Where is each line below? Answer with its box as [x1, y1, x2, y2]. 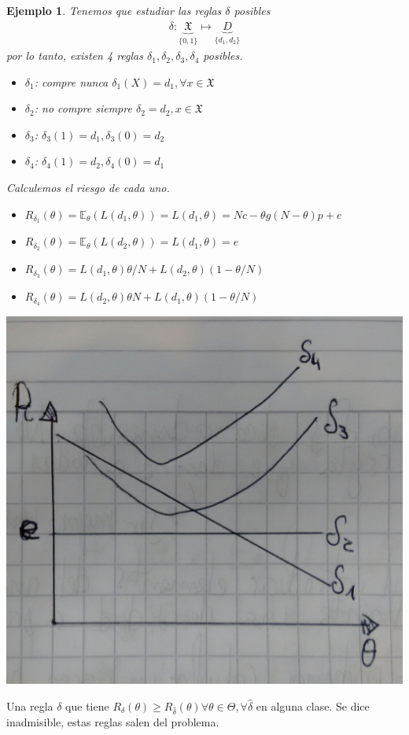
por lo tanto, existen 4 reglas [6, 47, 143, 64]
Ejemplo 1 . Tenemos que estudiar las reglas [6, 2, 222, 18]
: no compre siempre [34, 100, 132, 116]
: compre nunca [34, 73, 109, 90]
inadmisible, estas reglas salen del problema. [6, 714, 219, 730]
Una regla [6, 697, 53, 714]
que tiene [65, 697, 109, 714]
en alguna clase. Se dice [256, 697, 370, 714]
